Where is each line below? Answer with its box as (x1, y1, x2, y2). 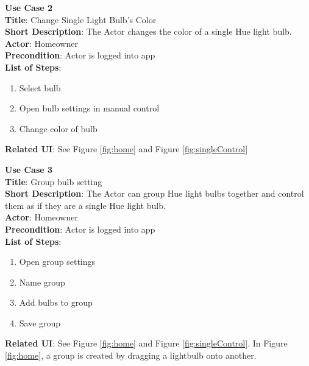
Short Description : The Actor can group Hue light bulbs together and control (5, 187, 304, 200)
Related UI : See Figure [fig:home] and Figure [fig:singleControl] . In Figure (5, 337, 288, 350)
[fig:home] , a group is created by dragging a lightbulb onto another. (5, 349, 257, 362)
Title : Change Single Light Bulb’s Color (5, 13, 157, 26)
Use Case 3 (5, 163, 53, 175)
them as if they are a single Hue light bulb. (5, 199, 166, 211)
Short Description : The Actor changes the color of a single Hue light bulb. (5, 25, 292, 38)
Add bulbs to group (19, 296, 93, 309)
